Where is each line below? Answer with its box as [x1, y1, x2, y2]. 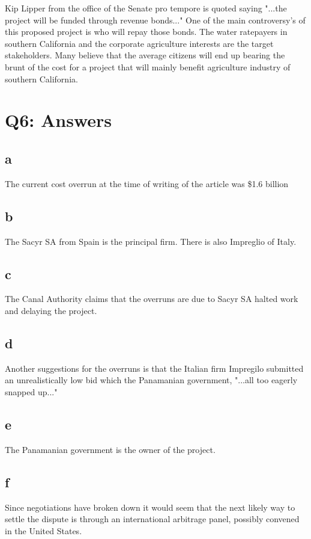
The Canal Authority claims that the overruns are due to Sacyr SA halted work [5, 292, 298, 305]
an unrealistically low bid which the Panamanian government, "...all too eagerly [5, 374, 298, 386]
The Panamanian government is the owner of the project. [5, 443, 216, 455]
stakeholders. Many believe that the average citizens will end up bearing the [5, 49, 285, 61]
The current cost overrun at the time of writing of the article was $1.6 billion [5, 177, 289, 189]
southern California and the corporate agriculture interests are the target [5, 37, 274, 49]
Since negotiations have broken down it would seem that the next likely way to [5, 500, 295, 513]
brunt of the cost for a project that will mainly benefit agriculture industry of [5, 60, 291, 73]
